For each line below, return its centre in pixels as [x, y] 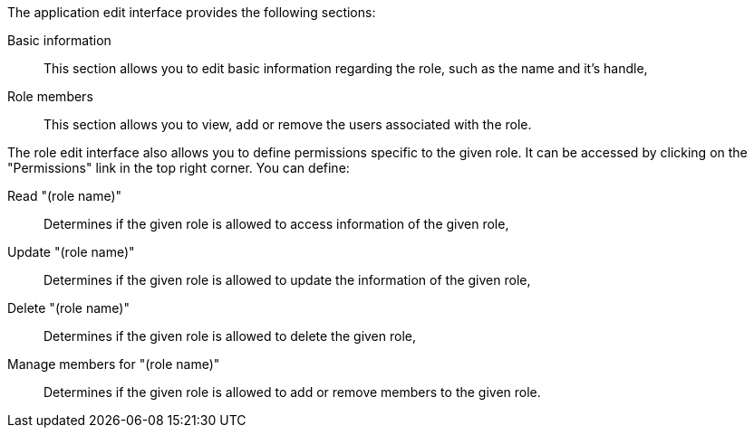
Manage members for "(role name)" [114, 364]
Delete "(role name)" [68, 308]
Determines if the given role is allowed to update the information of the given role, [287, 280]
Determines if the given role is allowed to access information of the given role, [276, 224]
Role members [50, 96]
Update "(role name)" [71, 252]
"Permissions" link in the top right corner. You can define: [179, 168]
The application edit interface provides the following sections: [192, 12]
